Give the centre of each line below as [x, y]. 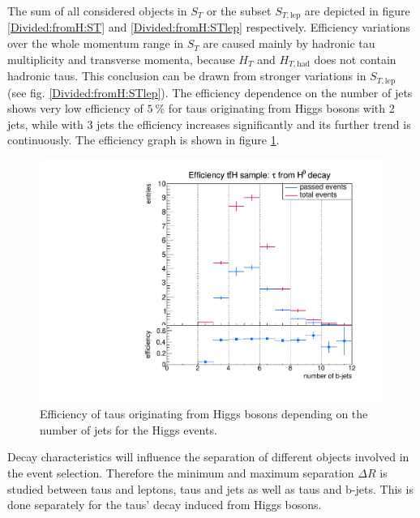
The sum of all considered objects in [97, 11]
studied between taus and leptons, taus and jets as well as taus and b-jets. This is [210, 488]
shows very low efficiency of [75, 108]
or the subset [239, 11]
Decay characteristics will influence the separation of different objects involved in [208, 457]
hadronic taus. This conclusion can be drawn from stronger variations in [187, 76]
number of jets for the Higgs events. [129, 429]
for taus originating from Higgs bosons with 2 [281, 108]
